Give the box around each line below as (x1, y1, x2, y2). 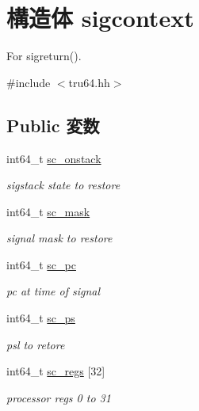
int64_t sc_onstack (6, 150, 101, 166)
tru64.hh (68, 74, 110, 90)
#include (6, 74, 51, 90)
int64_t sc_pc (6, 256, 76, 272)
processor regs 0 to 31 (6, 389, 111, 405)
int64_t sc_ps (6, 310, 75, 326)
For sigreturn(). (6, 48, 82, 64)
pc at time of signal (6, 283, 101, 299)
